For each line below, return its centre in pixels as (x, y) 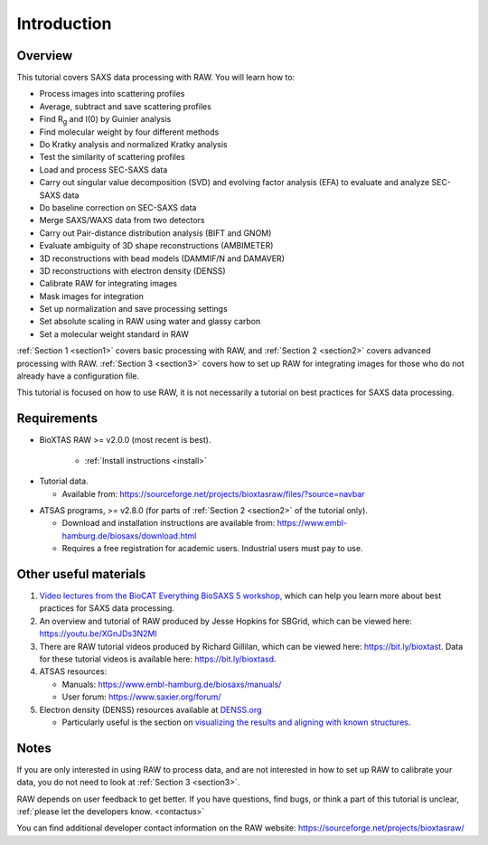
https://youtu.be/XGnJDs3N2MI (98, 634)
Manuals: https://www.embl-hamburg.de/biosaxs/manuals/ (172, 684)
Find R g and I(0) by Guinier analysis (105, 120)
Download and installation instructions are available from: (169, 523)
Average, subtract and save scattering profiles (125, 106)
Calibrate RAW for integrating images (108, 284)
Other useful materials (81, 574)
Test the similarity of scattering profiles (112, 157)
